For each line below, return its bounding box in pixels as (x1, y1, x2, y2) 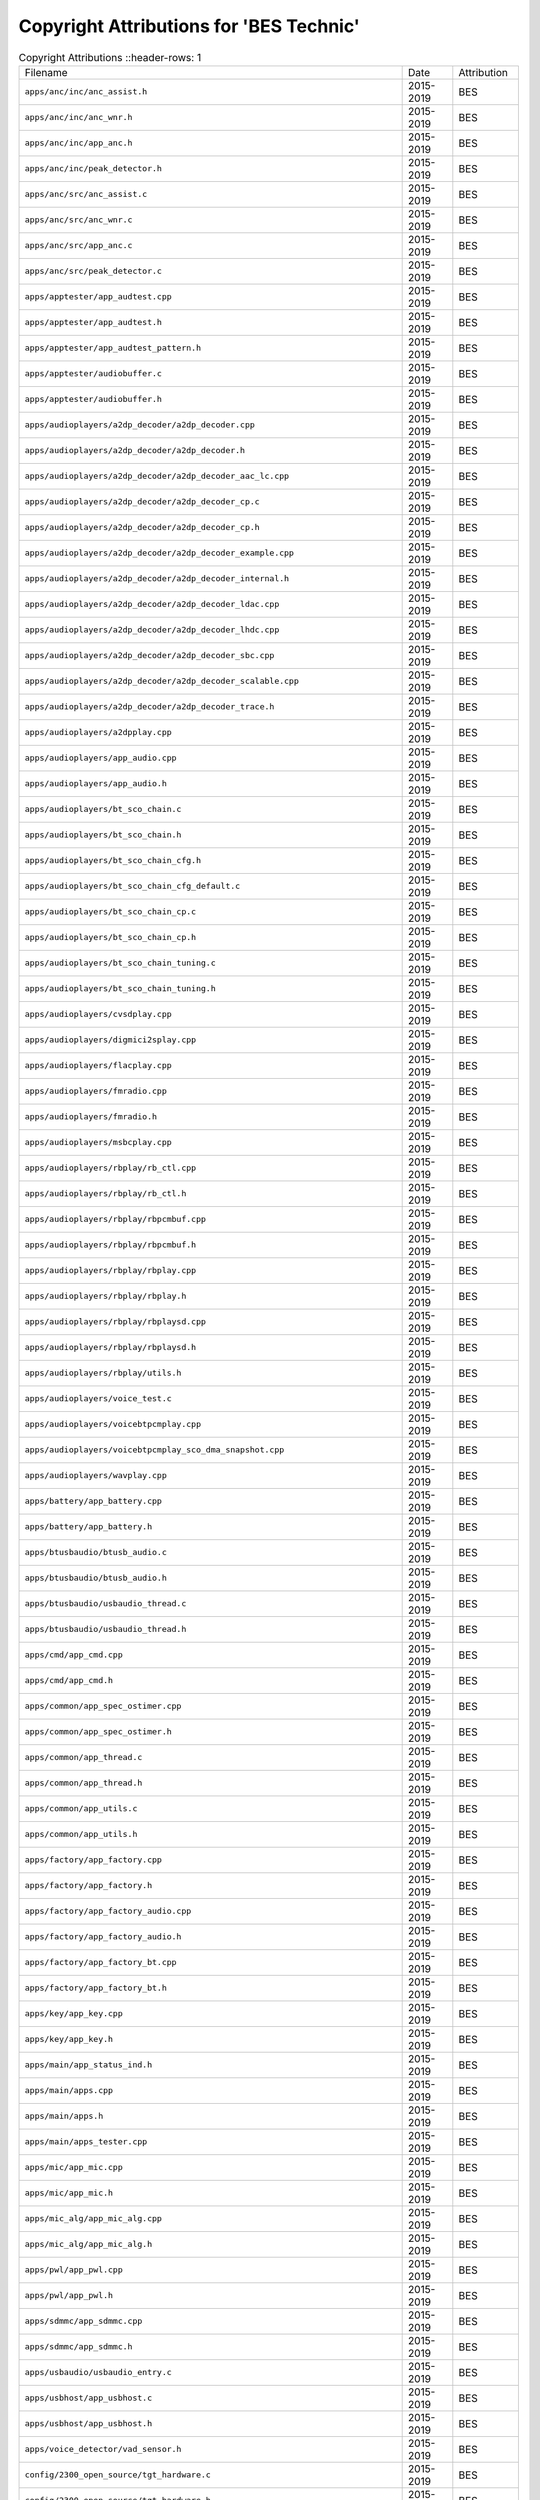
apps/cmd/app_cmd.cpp (24, 1650, 124, 1660)
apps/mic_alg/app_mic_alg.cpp (24, 2213, 162, 2224)
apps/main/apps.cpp (24, 2085, 114, 2096)
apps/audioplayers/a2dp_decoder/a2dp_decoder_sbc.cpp (24, 650, 275, 661)
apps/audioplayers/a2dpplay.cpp (24, 727, 172, 738)
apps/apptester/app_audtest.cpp (24, 291, 172, 302)
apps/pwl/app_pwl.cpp (24, 2265, 124, 2275)
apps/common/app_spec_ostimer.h (24, 1726, 172, 1737)
